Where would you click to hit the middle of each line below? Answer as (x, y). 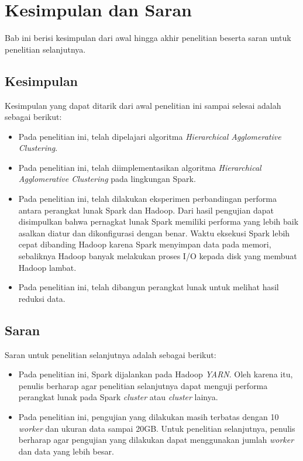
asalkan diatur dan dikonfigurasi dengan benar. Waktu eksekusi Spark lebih (154, 233)
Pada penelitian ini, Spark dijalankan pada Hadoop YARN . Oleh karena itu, (156, 374)
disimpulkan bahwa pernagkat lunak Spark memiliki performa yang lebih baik (159, 221)
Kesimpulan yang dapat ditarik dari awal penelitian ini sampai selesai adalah (143, 105)
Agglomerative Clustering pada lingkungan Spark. (107, 179)
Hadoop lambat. (47, 267)
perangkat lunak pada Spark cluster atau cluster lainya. (118, 397)
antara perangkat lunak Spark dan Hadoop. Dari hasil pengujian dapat (146, 210)
